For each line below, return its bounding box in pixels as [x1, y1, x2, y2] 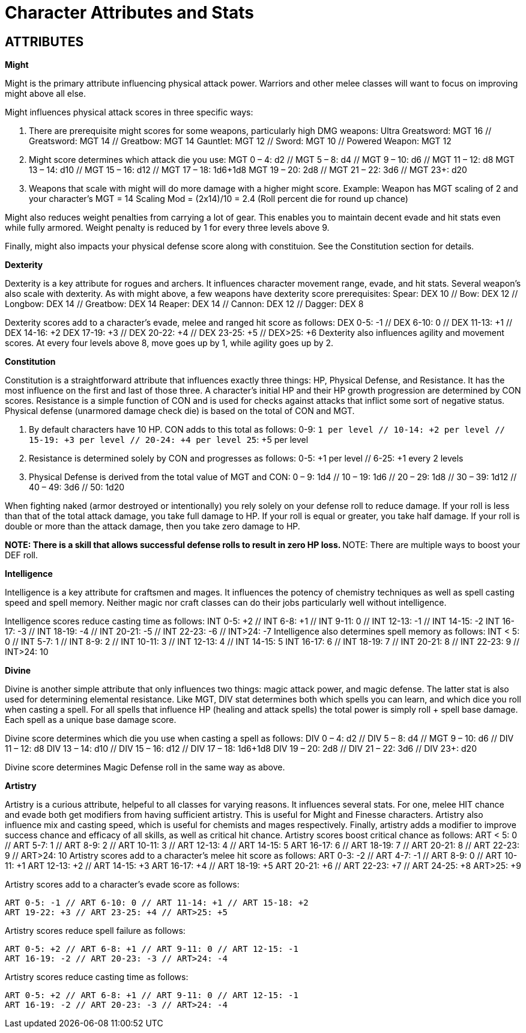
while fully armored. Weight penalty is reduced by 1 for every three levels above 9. [5, 222, 330, 233]
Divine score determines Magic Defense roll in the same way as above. [5, 762, 285, 773]
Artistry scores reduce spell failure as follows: [5, 925, 186, 936]
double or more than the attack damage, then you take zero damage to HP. [5, 521, 300, 532]
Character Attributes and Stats [5, 2, 255, 23]
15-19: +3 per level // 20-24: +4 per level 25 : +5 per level [29, 434, 309, 445]
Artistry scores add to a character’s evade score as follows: [5, 879, 240, 890]
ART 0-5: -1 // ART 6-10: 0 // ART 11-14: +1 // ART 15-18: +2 [5, 898, 309, 908]
